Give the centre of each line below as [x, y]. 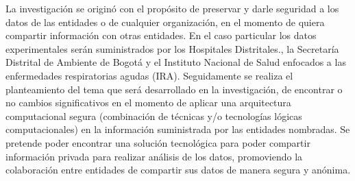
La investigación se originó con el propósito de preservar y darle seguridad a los [172, 8]
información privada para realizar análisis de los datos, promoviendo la [154, 156]
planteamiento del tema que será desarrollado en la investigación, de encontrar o [174, 89]
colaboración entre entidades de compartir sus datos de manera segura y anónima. [178, 170]
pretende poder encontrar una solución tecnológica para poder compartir [158, 142]
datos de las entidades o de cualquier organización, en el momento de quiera [165, 22]
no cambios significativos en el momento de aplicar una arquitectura [148, 102]
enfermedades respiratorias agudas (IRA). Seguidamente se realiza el [149, 75]
